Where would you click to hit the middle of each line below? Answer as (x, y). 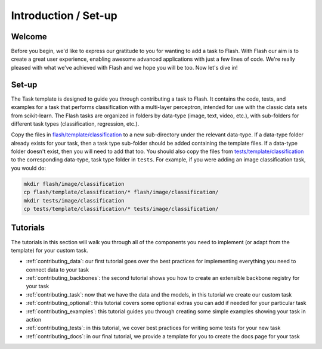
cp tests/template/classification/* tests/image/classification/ (121, 209)
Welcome (29, 37)
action (34, 320)
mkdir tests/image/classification (74, 200)
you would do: (28, 168)
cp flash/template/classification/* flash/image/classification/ (121, 192)
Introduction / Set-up (64, 15)
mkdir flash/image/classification (74, 184)
